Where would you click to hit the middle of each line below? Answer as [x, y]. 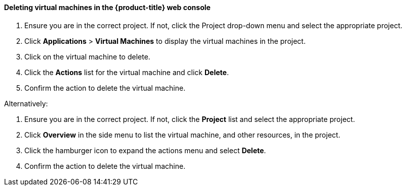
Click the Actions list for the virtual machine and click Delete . [127, 72]
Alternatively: [26, 103]
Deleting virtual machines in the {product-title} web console [107, 7]
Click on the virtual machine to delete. [87, 56]
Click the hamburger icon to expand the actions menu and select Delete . [145, 150]
